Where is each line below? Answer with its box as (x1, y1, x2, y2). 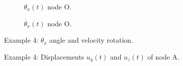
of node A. (147, 51, 180, 62)
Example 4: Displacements (4, 51, 85, 62)
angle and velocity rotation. (49, 35, 133, 45)
